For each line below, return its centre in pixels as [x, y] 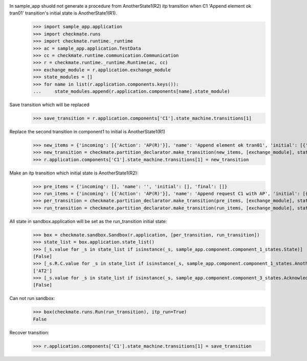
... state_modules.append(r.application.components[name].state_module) [131, 91]
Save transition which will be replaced [49, 105]
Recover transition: [29, 332]
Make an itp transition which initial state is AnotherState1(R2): [74, 173]
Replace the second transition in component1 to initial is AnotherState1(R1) [87, 131]
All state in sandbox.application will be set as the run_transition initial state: [88, 221]
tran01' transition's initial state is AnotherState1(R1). [63, 13]
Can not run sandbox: [32, 298]
